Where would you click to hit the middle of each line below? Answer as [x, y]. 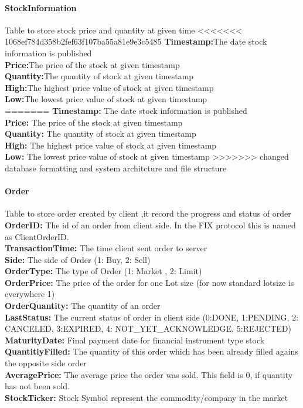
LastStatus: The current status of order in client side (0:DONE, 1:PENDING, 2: [152, 317]
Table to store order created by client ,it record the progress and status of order [148, 213]
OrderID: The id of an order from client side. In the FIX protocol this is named [150, 225]
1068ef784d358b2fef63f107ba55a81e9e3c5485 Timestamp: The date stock [136, 41]
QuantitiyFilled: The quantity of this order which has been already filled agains [151, 351]
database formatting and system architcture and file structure [116, 168]
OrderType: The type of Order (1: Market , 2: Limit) [103, 271]
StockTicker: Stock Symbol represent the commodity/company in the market [147, 397]
